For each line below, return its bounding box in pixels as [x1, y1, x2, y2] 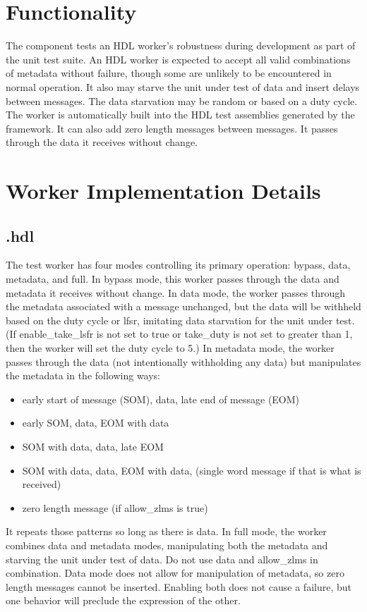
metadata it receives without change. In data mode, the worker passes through [6, 285, 346, 300]
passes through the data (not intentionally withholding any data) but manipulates [6, 354, 361, 369]
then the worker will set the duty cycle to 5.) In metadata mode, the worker [6, 341, 335, 355]
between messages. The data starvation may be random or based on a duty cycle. [6, 93, 358, 108]
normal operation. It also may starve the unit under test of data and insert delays [6, 79, 360, 94]
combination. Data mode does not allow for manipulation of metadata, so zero [6, 565, 344, 580]
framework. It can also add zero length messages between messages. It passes [6, 121, 338, 135]
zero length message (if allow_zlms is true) [22, 500, 208, 515]
